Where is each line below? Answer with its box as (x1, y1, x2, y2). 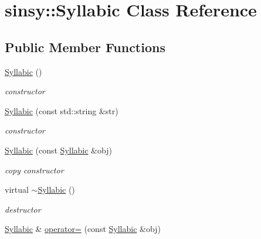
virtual (5, 183, 29, 196)
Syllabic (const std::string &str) (5, 104, 118, 117)
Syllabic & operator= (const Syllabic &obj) (5, 223, 161, 235)
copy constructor (5, 163, 64, 176)
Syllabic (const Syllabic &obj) (5, 144, 112, 156)
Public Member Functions (5, 37, 165, 56)
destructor (5, 203, 41, 215)
